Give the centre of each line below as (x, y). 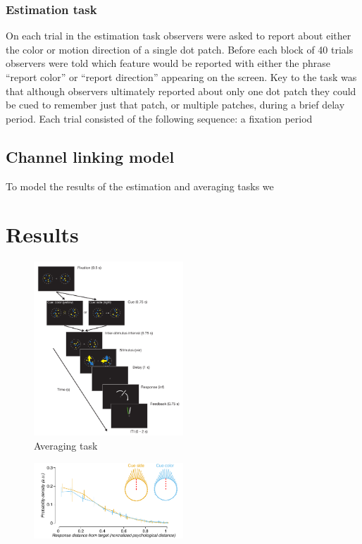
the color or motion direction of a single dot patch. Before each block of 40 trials (180, 49)
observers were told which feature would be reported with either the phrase (168, 63)
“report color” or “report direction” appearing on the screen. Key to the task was (181, 77)
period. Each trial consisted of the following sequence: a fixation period (159, 118)
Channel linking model (90, 156)
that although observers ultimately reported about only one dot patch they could (181, 91)
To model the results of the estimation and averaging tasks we (140, 186)
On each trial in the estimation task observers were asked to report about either (179, 36)
